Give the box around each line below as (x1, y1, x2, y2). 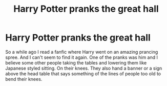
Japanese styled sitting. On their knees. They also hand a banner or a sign (5, 65, 162, 71)
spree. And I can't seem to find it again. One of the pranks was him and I (5, 54, 158, 60)
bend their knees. (5, 76, 43, 82)
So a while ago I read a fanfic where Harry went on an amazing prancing (5, 49, 158, 55)
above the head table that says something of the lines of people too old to (5, 70, 161, 77)
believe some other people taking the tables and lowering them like (5, 59, 147, 66)
